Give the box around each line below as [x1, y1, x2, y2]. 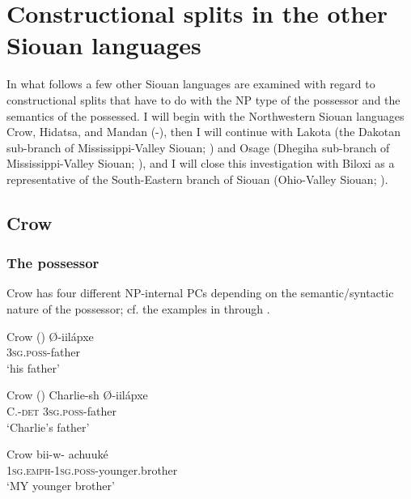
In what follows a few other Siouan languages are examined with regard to [6, 75, 375, 92]
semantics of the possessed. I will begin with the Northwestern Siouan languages [6, 107, 405, 124]
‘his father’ [6, 359, 60, 376]
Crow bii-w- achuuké [6, 446, 108, 463]
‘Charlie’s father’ [6, 418, 90, 435]
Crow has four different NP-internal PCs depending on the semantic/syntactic [6, 284, 394, 301]
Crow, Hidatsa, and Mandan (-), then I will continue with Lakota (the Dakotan [6, 123, 401, 140]
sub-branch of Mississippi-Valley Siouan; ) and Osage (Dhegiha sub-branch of [6, 139, 390, 156]
